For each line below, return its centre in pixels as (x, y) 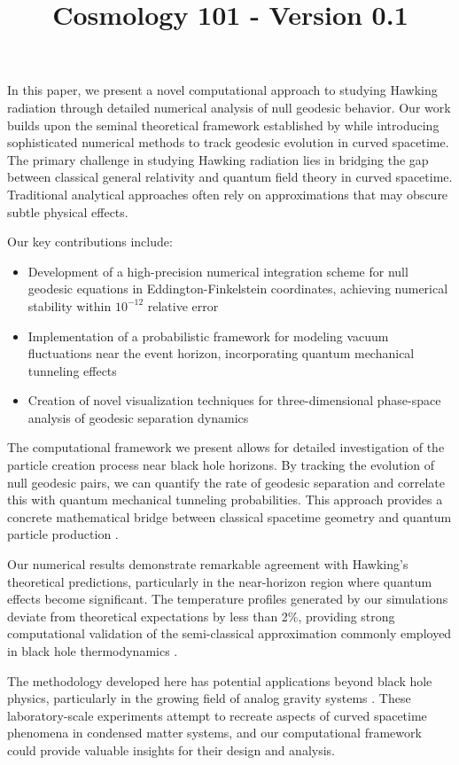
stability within (70, 305)
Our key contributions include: (90, 242)
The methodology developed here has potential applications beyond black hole (220, 680)
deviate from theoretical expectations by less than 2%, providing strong (201, 616)
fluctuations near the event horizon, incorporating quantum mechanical (221, 353)
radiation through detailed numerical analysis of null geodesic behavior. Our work (229, 107)
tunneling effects (72, 370)
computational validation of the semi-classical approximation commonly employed (229, 633)
